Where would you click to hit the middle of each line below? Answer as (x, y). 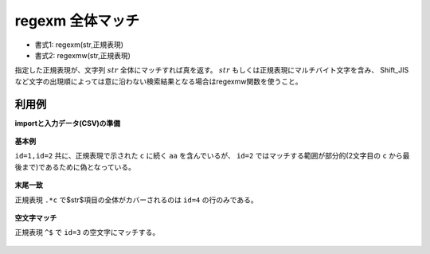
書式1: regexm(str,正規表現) (79, 45)
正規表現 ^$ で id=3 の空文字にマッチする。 (87, 233)
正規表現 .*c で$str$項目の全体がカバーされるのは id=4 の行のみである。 (136, 200)
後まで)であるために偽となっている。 (75, 166)
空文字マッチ (36, 217)
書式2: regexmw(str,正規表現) (83, 55)
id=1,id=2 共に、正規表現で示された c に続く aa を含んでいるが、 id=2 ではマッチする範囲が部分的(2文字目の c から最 (212, 156)
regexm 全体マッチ (77, 21)
